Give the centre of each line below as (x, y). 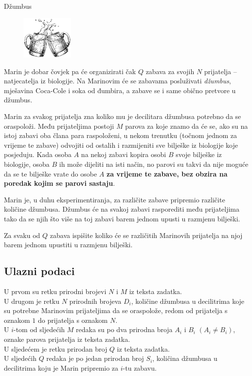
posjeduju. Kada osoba (38, 154)
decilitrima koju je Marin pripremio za (61, 367)
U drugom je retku (32, 301)
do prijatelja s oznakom (73, 320)
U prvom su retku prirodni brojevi (55, 291)
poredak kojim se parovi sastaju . (60, 183)
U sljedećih (20, 358)
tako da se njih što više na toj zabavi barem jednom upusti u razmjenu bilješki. (122, 219)
